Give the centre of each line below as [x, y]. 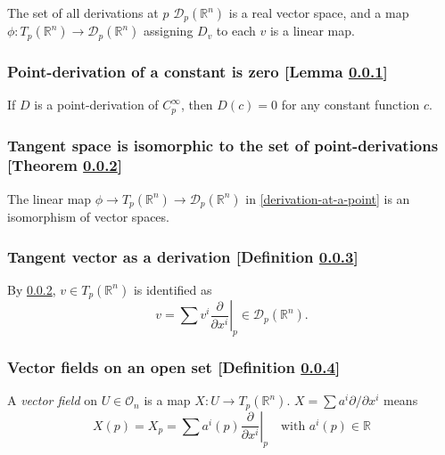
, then [197, 105]
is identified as [173, 289]
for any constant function [350, 105]
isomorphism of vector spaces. [88, 217]
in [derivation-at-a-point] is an [328, 198]
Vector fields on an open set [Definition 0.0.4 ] [174, 367]
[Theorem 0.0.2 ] [65, 165]
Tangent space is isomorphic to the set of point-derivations [223, 145]
